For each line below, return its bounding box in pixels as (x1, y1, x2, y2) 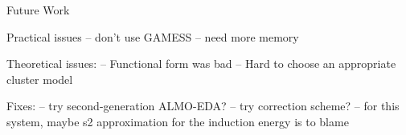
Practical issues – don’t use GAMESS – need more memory (6, 28, 299, 45)
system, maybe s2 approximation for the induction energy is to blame (6, 113, 349, 129)
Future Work (6, 2, 70, 18)
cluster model (6, 70, 73, 87)
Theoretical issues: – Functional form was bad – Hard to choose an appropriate (6, 55, 396, 72)
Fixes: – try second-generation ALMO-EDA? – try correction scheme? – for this (6, 97, 400, 114)
